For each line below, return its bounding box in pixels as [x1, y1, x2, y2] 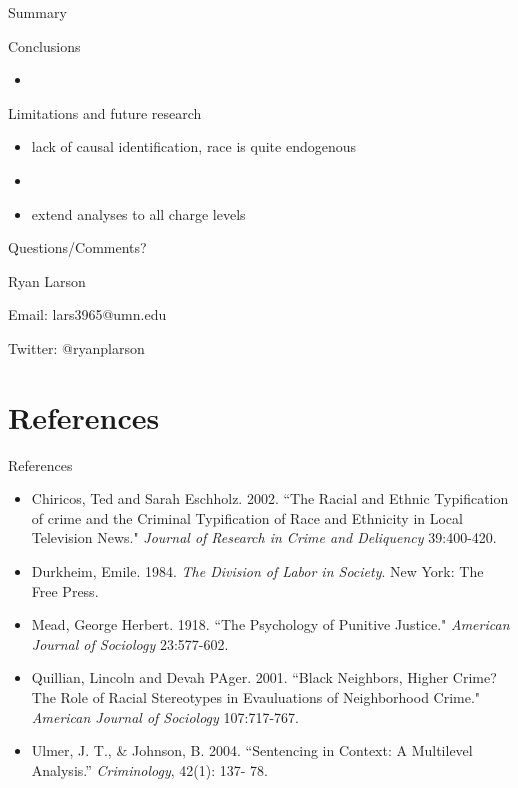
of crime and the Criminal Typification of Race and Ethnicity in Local [31, 507, 463, 528]
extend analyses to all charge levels [31, 203, 246, 224]
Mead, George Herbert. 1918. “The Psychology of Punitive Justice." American [31, 614, 510, 635]
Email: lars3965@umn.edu [8, 304, 167, 325]
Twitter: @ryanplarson [8, 337, 145, 358]
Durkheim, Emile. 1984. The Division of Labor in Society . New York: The [31, 561, 484, 582]
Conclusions [8, 35, 81, 56]
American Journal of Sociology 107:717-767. [31, 706, 299, 727]
